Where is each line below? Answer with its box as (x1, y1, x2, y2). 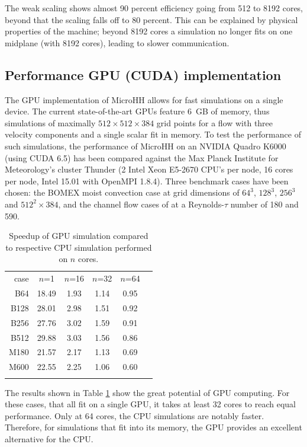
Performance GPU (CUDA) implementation (5, 65, 282, 84)
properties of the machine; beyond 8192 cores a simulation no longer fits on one (5, 25, 293, 37)
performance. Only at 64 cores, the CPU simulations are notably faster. (5, 409, 264, 422)
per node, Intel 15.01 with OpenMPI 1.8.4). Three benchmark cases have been (5, 174, 289, 187)
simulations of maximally (5, 116, 96, 129)
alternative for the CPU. (5, 432, 93, 445)
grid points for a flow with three (156, 116, 273, 129)
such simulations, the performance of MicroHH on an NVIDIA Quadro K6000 (5, 139, 286, 152)
